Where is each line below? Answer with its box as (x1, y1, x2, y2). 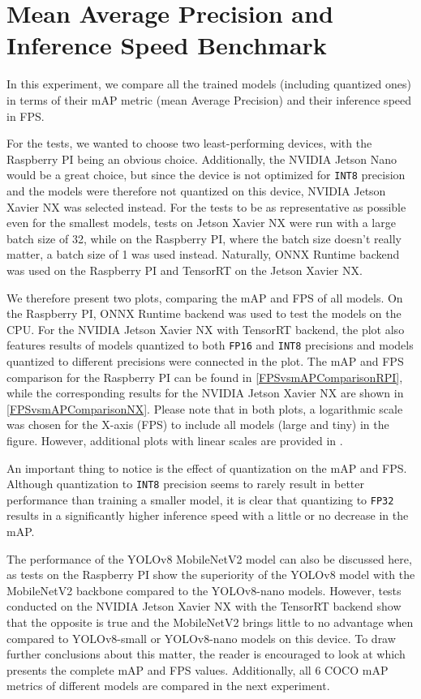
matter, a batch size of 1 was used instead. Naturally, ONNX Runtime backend (6, 246, 400, 263)
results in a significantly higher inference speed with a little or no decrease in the (6, 507, 409, 524)
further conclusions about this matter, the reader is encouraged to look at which (6, 645, 406, 663)
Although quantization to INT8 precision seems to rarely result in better (6, 475, 364, 492)
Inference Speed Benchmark (6, 28, 327, 62)
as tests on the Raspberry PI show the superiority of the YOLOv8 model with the (6, 566, 415, 583)
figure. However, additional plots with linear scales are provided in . (6, 431, 343, 448)
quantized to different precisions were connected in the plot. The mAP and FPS (6, 352, 404, 369)
